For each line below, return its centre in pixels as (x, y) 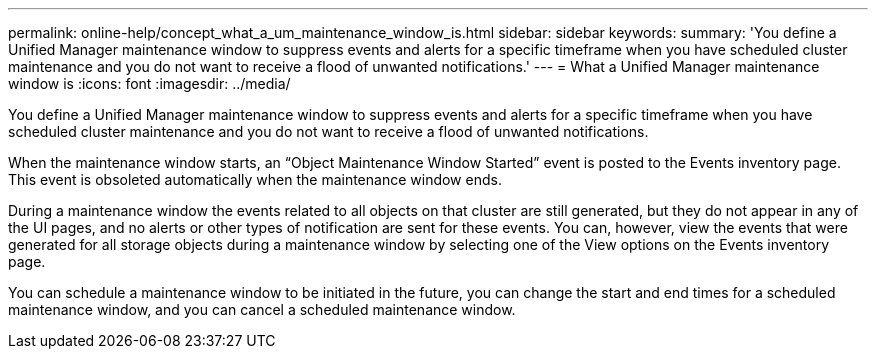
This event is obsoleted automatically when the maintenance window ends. (255, 179)
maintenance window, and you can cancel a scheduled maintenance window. (262, 309)
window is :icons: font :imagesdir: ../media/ (149, 83)
